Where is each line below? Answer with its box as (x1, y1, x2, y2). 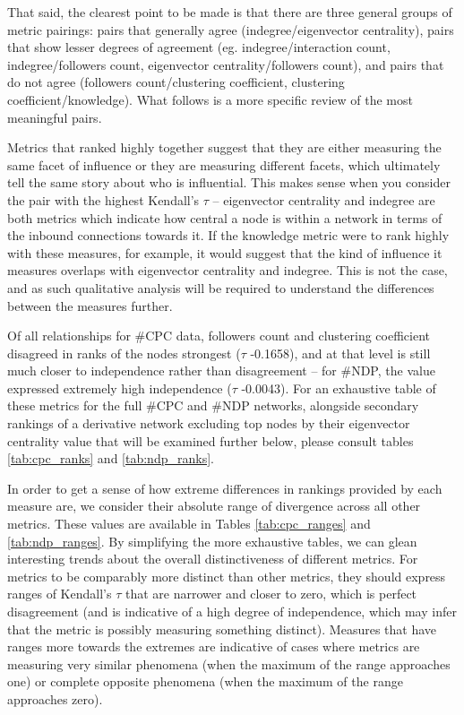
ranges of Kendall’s (7, 584, 112, 603)
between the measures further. (7, 296, 173, 314)
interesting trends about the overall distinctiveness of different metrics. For (7, 549, 418, 568)
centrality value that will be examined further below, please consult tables (7, 431, 414, 450)
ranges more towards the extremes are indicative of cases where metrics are (7, 637, 420, 656)
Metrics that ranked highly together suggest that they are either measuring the (7, 138, 442, 157)
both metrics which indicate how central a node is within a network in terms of (7, 208, 443, 227)
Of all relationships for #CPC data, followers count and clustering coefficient (7, 326, 430, 345)
